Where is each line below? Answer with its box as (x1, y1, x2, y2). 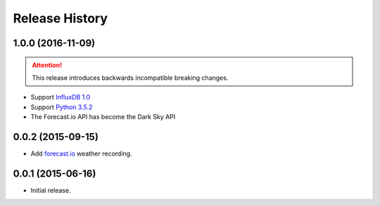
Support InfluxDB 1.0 (30, 93, 91, 102)
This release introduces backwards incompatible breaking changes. (32, 74, 229, 82)
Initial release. (30, 186, 71, 194)
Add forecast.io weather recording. (30, 149, 132, 158)
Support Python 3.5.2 (30, 102, 93, 111)
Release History (13, 11, 108, 26)
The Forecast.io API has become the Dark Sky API (30, 113, 176, 121)
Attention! (32, 60, 63, 69)
